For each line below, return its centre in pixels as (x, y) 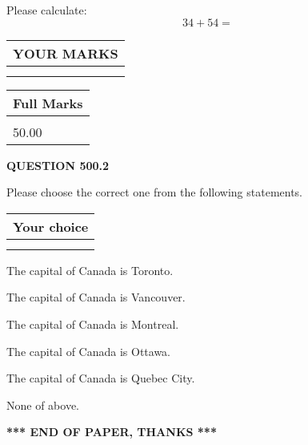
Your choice (51, 226)
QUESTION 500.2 (58, 165)
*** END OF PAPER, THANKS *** (112, 432)
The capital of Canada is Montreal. (93, 324)
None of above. (43, 405)
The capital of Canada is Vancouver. (96, 297)
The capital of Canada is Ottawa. (89, 351)
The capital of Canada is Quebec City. (101, 378)
